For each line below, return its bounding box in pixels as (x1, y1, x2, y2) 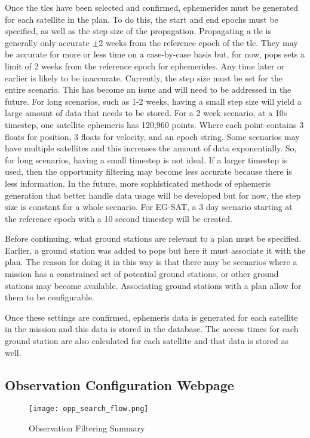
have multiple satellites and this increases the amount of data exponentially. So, (5, 142, 297, 154)
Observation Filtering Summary (29, 422, 145, 434)
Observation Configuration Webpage (5, 375, 234, 394)
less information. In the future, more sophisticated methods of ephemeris (5, 177, 271, 189)
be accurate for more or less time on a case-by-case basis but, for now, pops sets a (5, 48, 305, 60)
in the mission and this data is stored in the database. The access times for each (5, 323, 299, 335)
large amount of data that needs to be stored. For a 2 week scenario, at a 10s (5, 107, 287, 119)
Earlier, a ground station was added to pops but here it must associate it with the (5, 244, 306, 256)
